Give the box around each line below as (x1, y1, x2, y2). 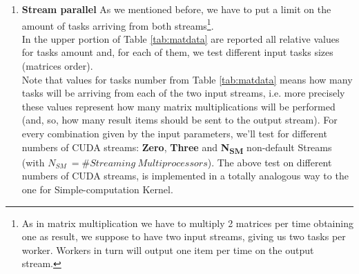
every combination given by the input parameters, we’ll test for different (21, 126, 327, 140)
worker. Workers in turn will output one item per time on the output (21, 242, 314, 257)
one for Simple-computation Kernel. (21, 182, 173, 196)
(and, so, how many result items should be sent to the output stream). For (21, 112, 338, 127)
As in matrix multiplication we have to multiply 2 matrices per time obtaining (21, 215, 353, 230)
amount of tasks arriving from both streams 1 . (21, 16, 214, 32)
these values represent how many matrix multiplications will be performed (21, 99, 336, 113)
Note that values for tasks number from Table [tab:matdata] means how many (21, 72, 353, 86)
